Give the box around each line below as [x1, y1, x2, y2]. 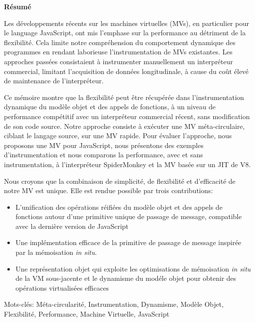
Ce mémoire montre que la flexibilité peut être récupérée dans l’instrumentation [4, 92, 244, 102]
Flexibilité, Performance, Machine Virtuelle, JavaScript [4, 309, 170, 319]
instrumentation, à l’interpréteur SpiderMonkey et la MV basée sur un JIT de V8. [4, 159, 251, 169]
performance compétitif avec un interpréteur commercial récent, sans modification [4, 111, 250, 121]
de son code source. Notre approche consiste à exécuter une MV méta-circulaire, [4, 121, 245, 131]
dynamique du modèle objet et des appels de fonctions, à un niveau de [4, 101, 216, 112]
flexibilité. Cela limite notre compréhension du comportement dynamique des [4, 37, 235, 47]
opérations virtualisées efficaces [15, 282, 109, 293]
